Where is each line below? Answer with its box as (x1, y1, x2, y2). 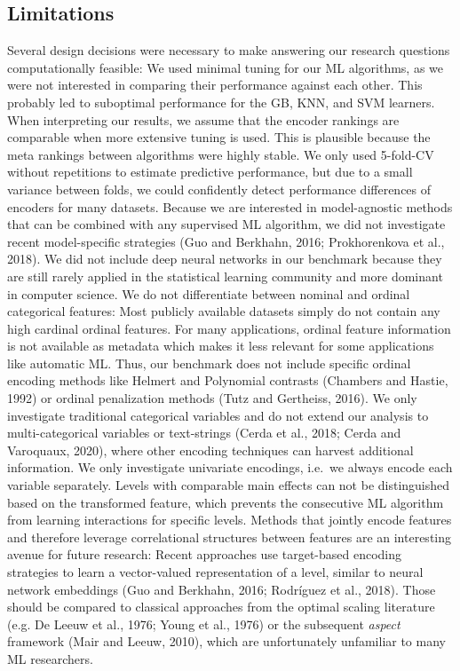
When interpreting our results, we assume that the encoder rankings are (7, 110, 400, 129)
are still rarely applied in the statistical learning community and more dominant (7, 266, 443, 285)
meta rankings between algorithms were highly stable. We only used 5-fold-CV (7, 145, 434, 163)
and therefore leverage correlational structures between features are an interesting (7, 527, 452, 546)
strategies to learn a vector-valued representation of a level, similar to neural (7, 563, 424, 581)
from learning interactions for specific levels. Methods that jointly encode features (7, 510, 452, 529)
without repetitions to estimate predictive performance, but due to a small (7, 162, 413, 181)
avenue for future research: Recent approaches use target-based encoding (7, 545, 402, 564)
